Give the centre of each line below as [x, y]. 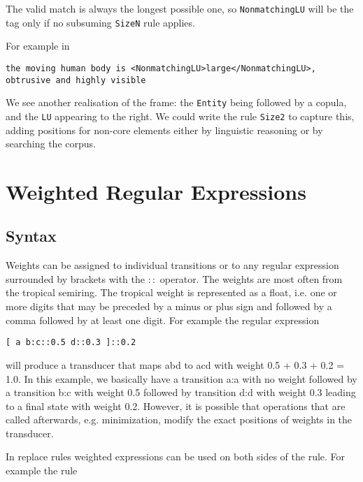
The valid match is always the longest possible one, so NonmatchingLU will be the [180, 8]
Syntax [31, 236]
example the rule [42, 470]
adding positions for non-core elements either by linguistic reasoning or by [164, 130]
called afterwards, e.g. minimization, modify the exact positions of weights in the [179, 419]
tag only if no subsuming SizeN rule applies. [100, 22]
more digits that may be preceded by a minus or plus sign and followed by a [169, 306]
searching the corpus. [51, 144]
